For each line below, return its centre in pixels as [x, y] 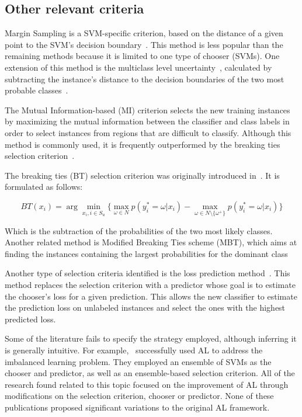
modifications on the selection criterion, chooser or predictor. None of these [139, 396]
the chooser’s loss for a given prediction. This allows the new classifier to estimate [151, 296]
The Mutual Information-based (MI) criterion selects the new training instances [147, 110]
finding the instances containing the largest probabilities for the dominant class [146, 253]
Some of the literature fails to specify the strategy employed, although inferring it [151, 338]
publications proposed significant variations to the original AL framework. [137, 407]
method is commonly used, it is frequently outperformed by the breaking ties [143, 144]
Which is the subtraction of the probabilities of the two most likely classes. [139, 230]
